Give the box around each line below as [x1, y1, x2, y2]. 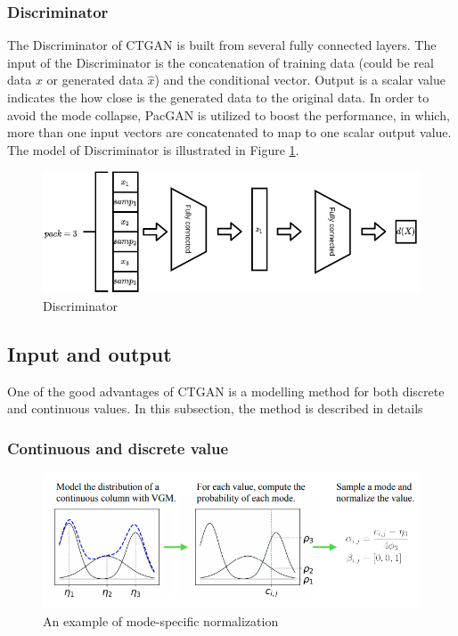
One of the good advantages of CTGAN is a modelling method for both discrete [7, 381, 445, 400]
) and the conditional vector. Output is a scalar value [154, 70, 446, 89]
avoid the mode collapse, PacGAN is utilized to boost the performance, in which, [7, 105, 450, 124]
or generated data [46, 70, 143, 89]
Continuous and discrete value [7, 436, 229, 459]
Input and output [7, 340, 172, 367]
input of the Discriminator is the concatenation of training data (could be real [7, 53, 434, 71]
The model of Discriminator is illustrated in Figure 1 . [7, 140, 299, 159]
